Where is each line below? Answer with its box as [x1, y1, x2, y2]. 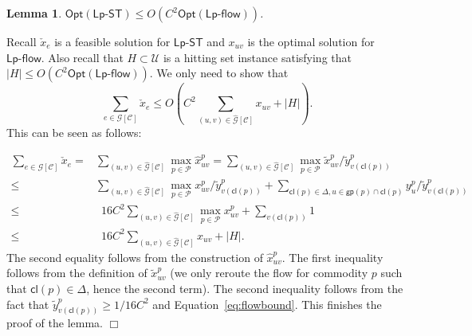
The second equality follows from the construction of [6, 248, 263, 265]
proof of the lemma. [6, 315, 103, 331]
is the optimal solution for [247, 33, 375, 49]
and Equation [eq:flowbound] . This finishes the [152, 295, 382, 312]
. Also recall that [41, 49, 124, 65]
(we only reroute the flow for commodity [170, 264, 368, 281]
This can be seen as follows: [6, 124, 142, 141]
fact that [6, 295, 49, 312]
